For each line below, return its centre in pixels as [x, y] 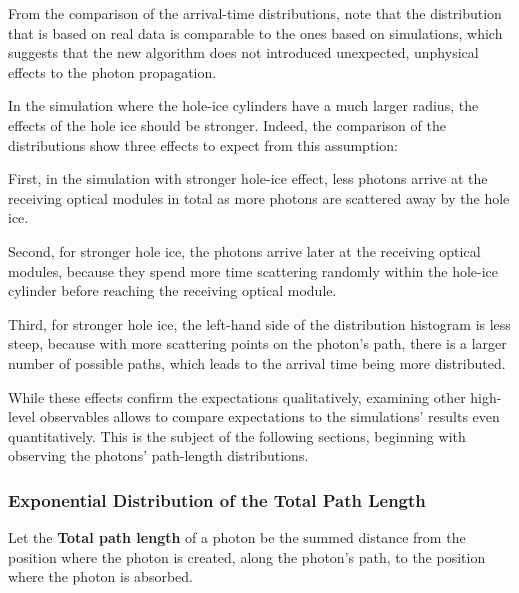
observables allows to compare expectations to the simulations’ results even [269, 416]
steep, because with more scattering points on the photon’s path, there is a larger [257, 343]
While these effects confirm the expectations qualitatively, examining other [237, 396]
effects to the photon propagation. [112, 71]
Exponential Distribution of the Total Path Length [217, 499]
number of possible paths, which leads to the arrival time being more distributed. [257, 362]
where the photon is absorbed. [100, 576]
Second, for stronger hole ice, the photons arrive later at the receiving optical [244, 250]
